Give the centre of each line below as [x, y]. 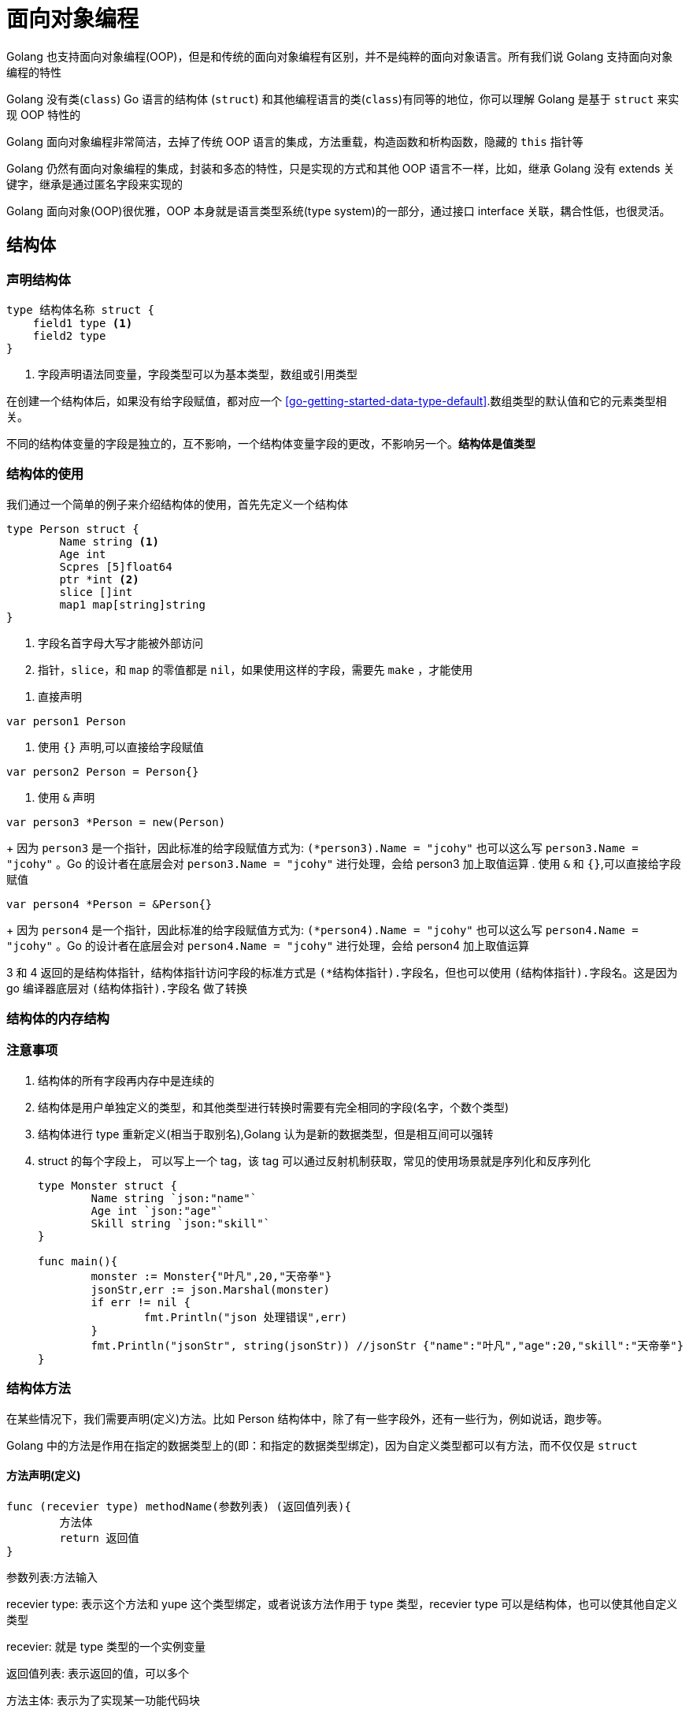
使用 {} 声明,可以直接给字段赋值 [121, 747]
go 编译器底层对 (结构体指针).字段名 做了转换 [127, 988]
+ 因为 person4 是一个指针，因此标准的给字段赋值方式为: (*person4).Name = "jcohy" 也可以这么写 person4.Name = [322, 929]
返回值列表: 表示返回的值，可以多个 [98, 1673]
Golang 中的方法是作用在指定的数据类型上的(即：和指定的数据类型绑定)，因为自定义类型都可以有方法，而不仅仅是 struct [322, 1445]
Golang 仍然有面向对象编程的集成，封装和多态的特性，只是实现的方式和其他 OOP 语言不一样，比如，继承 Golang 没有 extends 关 [341, 168]
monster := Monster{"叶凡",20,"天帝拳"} [211, 1276]
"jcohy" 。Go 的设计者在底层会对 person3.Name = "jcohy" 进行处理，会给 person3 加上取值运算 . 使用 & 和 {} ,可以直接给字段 [344, 863]
